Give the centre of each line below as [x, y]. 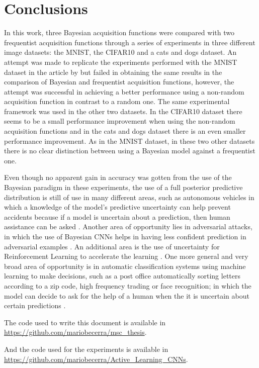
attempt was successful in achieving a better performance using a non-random [124, 91]
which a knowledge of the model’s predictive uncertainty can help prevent [117, 207]
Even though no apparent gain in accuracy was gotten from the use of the [118, 177]
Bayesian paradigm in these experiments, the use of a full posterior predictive [123, 187]
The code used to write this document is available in [85, 322]
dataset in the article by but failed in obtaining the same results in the [113, 72]
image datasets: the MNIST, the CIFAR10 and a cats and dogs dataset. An [120, 52]
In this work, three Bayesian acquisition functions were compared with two [119, 32]
